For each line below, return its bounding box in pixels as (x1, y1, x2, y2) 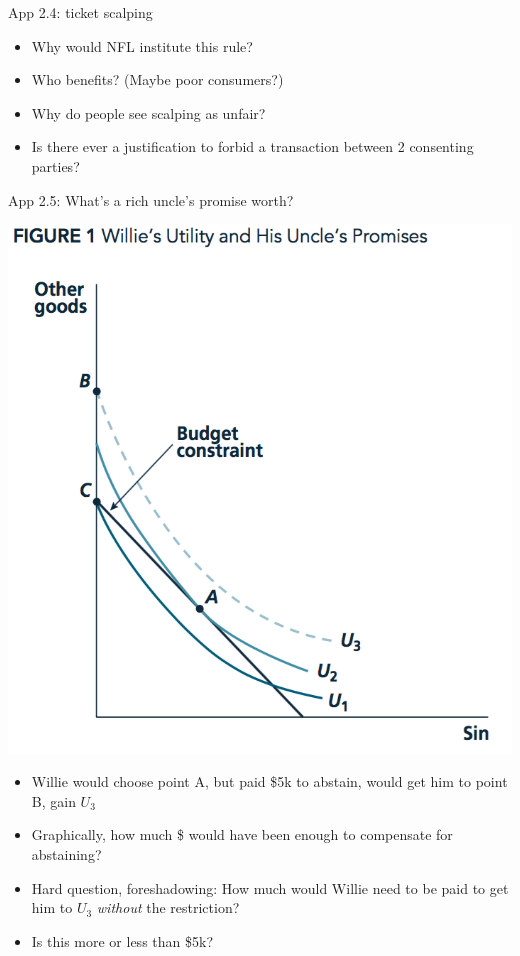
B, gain (31, 790, 76, 811)
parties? (31, 155, 80, 176)
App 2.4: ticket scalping (8, 2, 153, 22)
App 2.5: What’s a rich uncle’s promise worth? (8, 189, 294, 210)
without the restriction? (96, 897, 240, 918)
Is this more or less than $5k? (31, 930, 213, 951)
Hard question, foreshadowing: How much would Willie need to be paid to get (31, 877, 509, 898)
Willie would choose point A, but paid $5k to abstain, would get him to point (31, 771, 508, 792)
